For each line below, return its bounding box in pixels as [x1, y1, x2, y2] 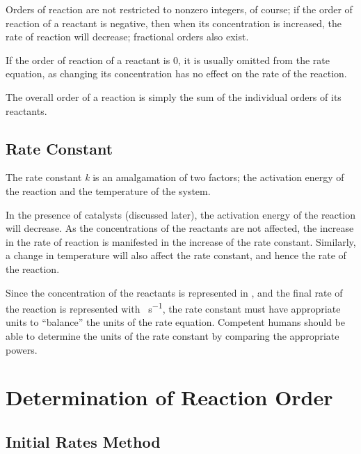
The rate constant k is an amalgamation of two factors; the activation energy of [6, 170, 344, 185]
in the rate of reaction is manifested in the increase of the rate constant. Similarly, [6, 234, 356, 249]
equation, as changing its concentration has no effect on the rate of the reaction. [6, 66, 347, 81]
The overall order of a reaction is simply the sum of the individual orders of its [6, 89, 342, 104]
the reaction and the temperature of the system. [6, 183, 211, 198]
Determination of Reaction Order [6, 383, 333, 412]
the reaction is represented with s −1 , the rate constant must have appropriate [6, 299, 341, 315]
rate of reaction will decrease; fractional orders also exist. [6, 29, 249, 44]
